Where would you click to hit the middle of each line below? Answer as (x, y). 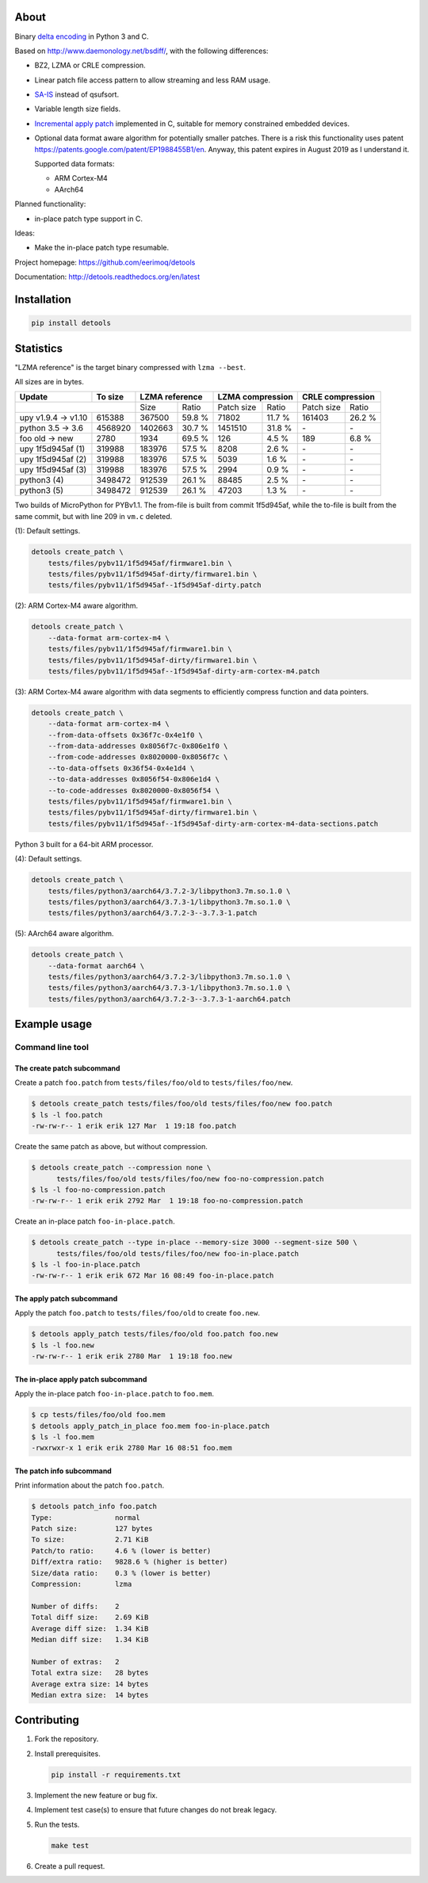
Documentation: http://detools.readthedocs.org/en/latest (107, 277)
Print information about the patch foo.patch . (90, 1485)
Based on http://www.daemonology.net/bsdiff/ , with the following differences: (141, 51)
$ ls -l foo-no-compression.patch (98, 1190)
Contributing (47, 1720)
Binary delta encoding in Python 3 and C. (82, 36)
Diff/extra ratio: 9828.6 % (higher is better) (130, 1562)
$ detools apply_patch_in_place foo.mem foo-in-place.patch (151, 1426)
